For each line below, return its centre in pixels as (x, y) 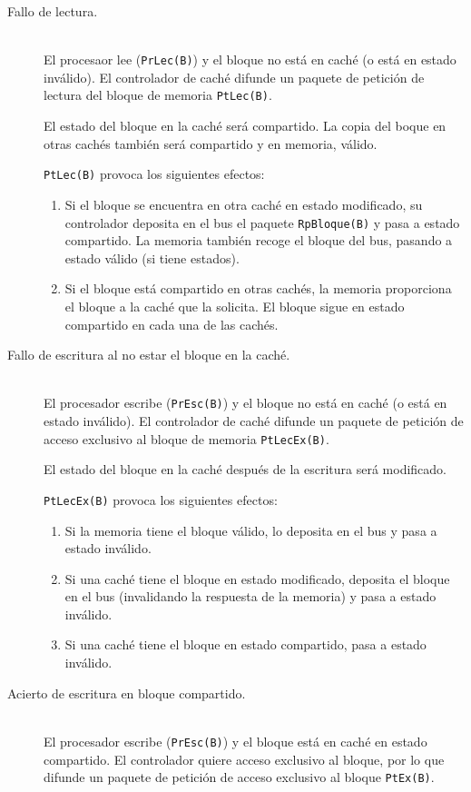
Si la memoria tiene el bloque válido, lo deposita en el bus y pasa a (251, 530)
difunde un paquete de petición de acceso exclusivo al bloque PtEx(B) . (239, 777)
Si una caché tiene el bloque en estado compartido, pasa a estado (245, 644)
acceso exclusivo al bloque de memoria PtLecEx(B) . (186, 438)
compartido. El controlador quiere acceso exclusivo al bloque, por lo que (244, 759)
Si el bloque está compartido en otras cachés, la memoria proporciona (258, 288)
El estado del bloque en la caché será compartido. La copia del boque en (245, 126)
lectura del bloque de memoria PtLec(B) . (158, 95)
